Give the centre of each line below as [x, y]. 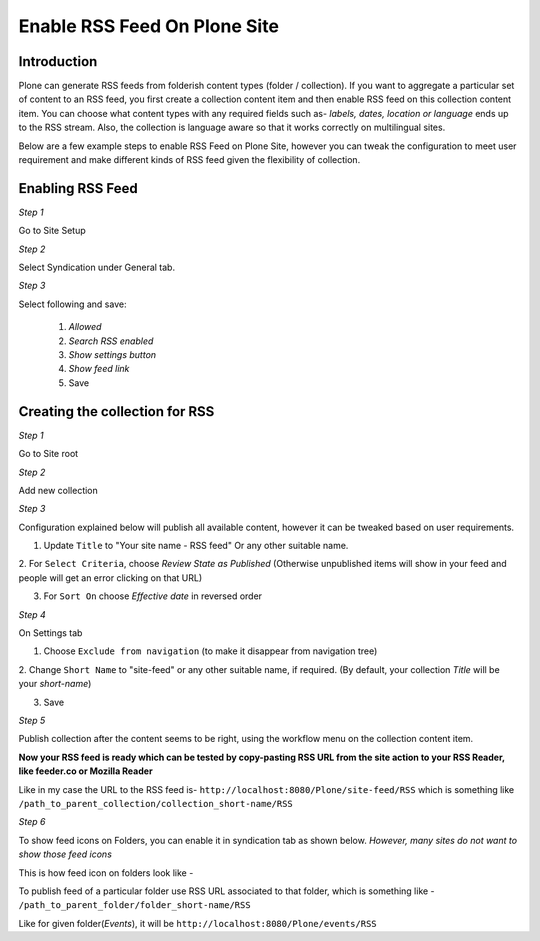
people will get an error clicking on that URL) [110, 577]
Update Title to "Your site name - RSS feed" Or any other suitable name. [196, 546]
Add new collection [58, 490]
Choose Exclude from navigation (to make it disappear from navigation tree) [210, 651]
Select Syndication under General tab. [96, 267]
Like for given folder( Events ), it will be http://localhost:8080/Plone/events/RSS [197, 923]
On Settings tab [50, 633]
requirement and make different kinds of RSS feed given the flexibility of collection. [189, 160]
